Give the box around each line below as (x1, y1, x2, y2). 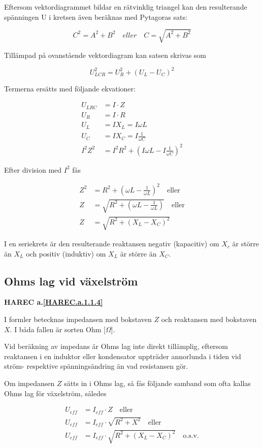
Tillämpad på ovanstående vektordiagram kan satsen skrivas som (4, 49, 207, 60)
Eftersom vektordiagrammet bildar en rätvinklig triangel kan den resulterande (4, 2, 247, 12)
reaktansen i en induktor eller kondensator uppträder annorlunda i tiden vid (4, 350, 241, 361)
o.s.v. (183, 432, 199, 439)
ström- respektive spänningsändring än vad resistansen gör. (4, 361, 188, 371)
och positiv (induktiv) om (26, 248, 106, 259)
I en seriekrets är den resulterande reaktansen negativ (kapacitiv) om (4, 238, 219, 249)
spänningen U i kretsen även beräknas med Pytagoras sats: (4, 11, 187, 22)
